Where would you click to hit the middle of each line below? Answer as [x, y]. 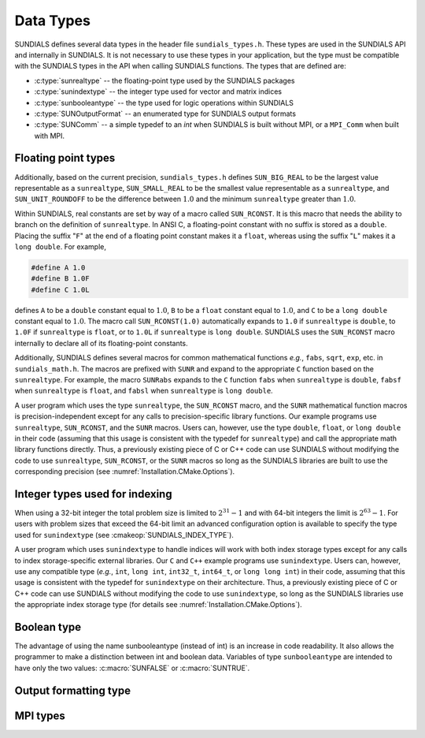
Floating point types [65, 158]
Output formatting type [73, 690]
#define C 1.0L [60, 289]
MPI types [40, 716]
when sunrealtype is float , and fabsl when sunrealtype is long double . [144, 391]
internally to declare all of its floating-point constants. [101, 343]
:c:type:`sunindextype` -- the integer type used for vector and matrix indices [158, 91]
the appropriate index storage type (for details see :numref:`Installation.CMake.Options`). [158, 605]
